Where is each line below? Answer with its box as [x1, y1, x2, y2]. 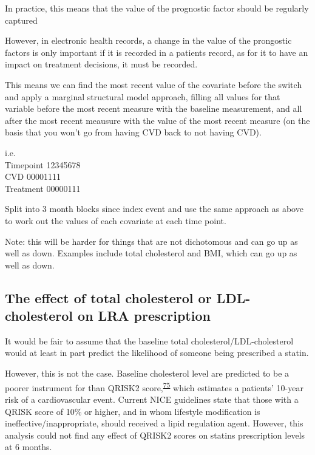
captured [5, 13, 38, 26]
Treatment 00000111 [5, 182, 81, 194]
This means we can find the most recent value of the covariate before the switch [5, 78, 302, 91]
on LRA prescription [78, 306, 211, 325]
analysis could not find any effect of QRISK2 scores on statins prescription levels [5, 428, 305, 441]
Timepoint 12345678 [5, 158, 81, 171]
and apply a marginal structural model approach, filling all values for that [5, 90, 280, 103]
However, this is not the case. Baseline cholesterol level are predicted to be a [5, 367, 290, 380]
